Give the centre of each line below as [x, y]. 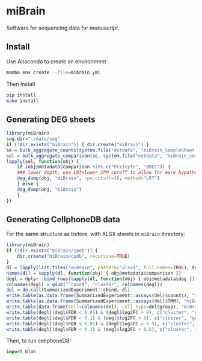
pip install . [24, 95]
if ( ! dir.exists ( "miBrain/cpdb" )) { [52, 251]
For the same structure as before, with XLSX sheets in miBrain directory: [96, 234]
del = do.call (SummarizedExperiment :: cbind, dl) [68, 290]
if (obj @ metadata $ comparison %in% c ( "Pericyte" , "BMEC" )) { [94, 167]
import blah [21, 352]
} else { [28, 184]
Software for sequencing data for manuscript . [63, 28]
